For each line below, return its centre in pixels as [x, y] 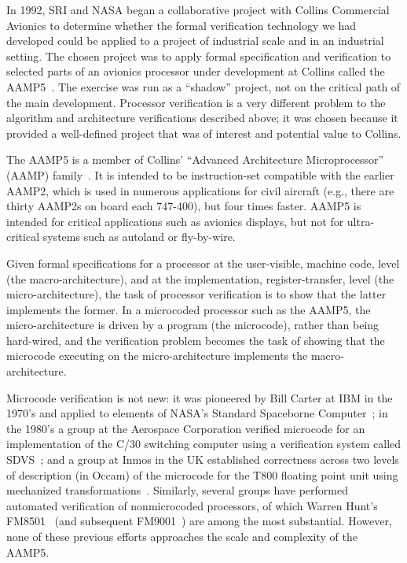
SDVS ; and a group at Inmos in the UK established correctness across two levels [203, 459]
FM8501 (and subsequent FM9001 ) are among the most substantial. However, [199, 521]
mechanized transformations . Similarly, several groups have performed [178, 490]
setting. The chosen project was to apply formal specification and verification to [199, 56]
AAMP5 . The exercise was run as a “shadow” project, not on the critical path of [203, 86]
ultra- [361, 221]
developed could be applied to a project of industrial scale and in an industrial [195, 41]
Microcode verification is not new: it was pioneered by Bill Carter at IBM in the [200, 397]
